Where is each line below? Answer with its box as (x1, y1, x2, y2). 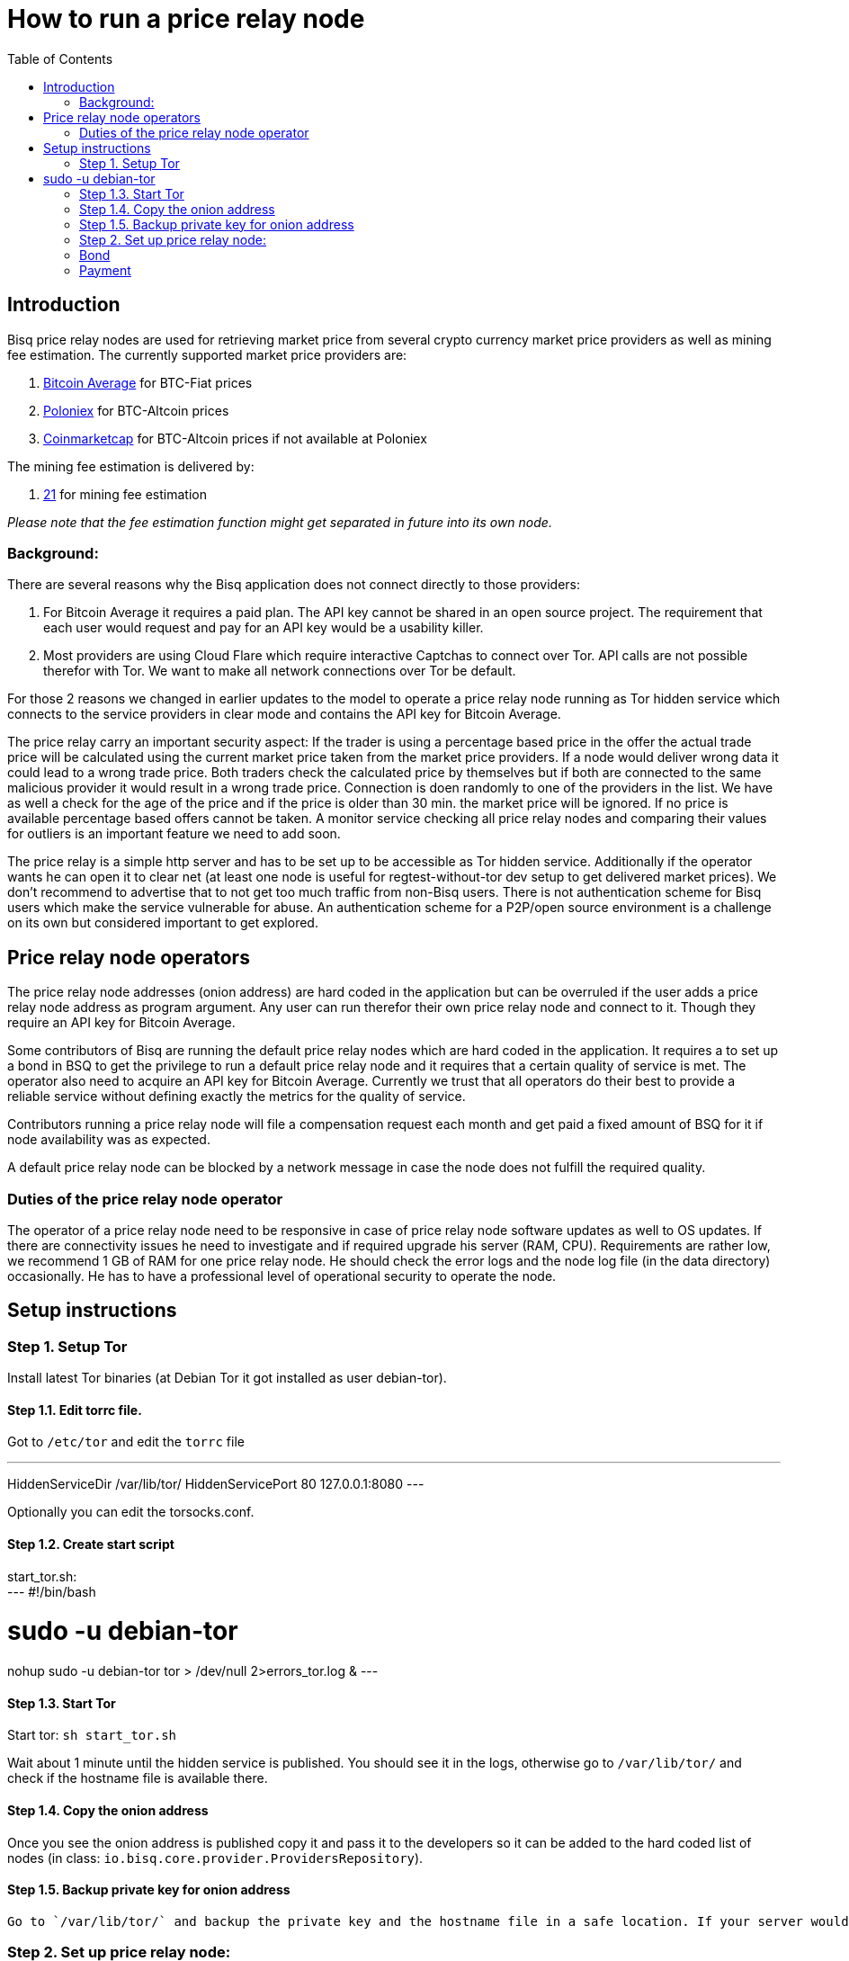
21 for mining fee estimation (43, 486, 207, 502)
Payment (79, 262, 131, 278)
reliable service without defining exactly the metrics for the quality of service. (7, 1088, 466, 1105)
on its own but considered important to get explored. (7, 915, 318, 931)
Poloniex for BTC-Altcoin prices (43, 402, 229, 418)
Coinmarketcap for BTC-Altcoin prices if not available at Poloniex (43, 430, 427, 446)
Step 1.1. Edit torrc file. (7, 1401, 142, 1418)
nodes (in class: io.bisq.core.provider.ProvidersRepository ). (7, 1849, 424, 1866)
